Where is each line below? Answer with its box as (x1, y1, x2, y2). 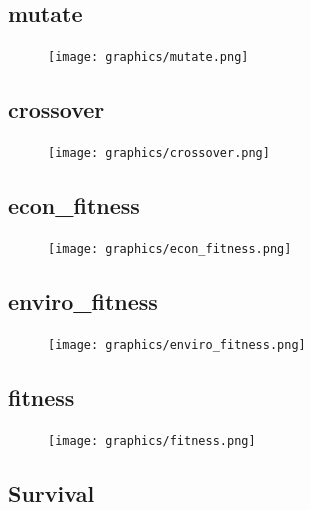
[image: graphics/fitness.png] (48, 433, 256, 448)
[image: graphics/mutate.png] (48, 50, 249, 65)
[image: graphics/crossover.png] (48, 146, 270, 161)
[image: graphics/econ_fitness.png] (48, 241, 292, 256)
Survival (8, 477, 95, 508)
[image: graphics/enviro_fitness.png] (48, 337, 306, 352)
